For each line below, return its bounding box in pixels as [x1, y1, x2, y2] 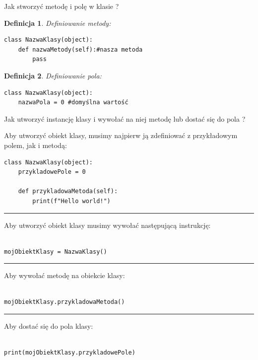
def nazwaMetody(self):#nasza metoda [18, 46, 143, 53]
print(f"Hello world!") [32, 197, 111, 205]
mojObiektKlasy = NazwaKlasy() [4, 248, 107, 255]
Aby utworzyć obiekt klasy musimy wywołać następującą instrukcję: [4, 219, 211, 230]
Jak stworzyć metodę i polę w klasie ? [4, 1, 119, 11]
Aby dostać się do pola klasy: [4, 321, 93, 331]
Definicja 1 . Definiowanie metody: [4, 17, 111, 28]
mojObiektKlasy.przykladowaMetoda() [4, 298, 125, 306]
